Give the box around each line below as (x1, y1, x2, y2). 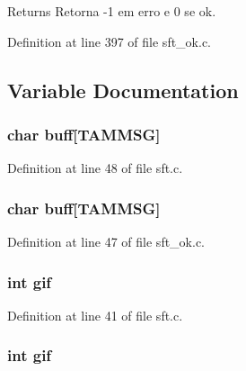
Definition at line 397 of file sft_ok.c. (7, 32, 212, 50)
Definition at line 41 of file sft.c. (7, 305, 183, 324)
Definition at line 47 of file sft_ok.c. (7, 232, 206, 250)
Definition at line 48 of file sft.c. (7, 158, 183, 177)
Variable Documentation (7, 76, 239, 104)
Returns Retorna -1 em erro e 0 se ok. (7, 2, 216, 20)
